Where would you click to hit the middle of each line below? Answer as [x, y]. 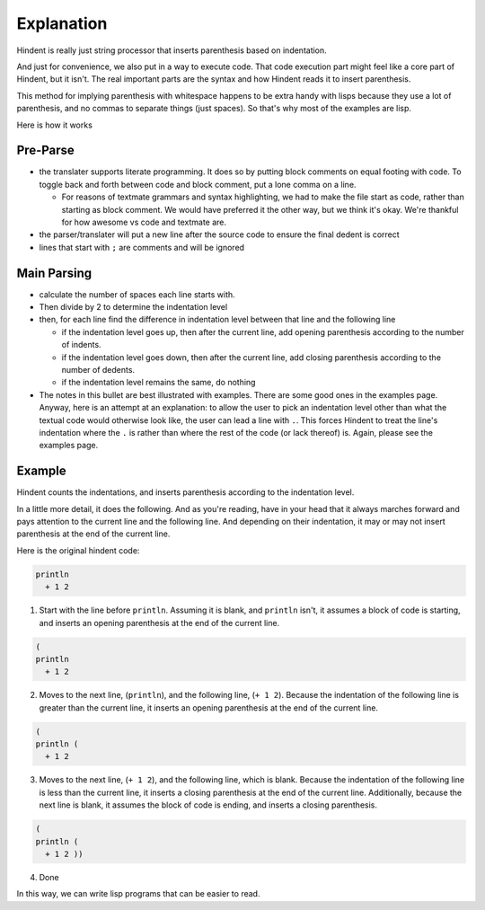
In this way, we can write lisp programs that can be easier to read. [138, 894]
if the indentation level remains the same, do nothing [159, 383]
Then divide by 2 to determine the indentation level [133, 307]
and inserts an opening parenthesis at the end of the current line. [159, 623]
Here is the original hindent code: [78, 550]
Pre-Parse [46, 150]
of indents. [82, 345]
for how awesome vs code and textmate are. [144, 222]
